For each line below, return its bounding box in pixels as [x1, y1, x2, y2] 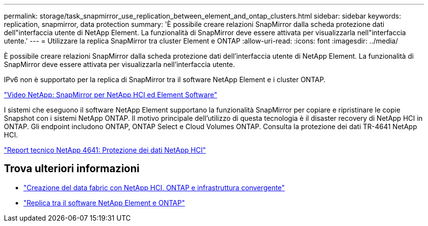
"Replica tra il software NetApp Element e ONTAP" [23, 198, 185, 207]
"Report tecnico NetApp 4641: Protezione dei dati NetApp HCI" [4, 146, 206, 154]
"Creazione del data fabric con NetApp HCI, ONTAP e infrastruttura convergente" [23, 183, 285, 192]
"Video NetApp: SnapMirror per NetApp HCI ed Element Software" [4, 90, 217, 99]
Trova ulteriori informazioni [4, 162, 140, 175]
